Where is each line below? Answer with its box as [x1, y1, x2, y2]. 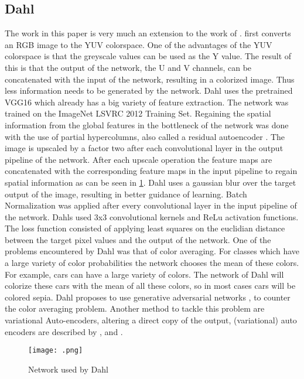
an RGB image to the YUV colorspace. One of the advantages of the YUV [5, 38, 272, 50]
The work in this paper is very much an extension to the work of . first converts [5, 27, 291, 39]
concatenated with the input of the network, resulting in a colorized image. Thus [5, 73, 295, 85]
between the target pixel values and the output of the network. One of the [5, 233, 271, 245]
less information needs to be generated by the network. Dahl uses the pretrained [5, 84, 293, 97]
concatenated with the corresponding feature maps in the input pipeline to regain [5, 165, 298, 177]
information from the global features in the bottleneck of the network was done [5, 118, 289, 131]
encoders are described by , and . [5, 325, 123, 337]
